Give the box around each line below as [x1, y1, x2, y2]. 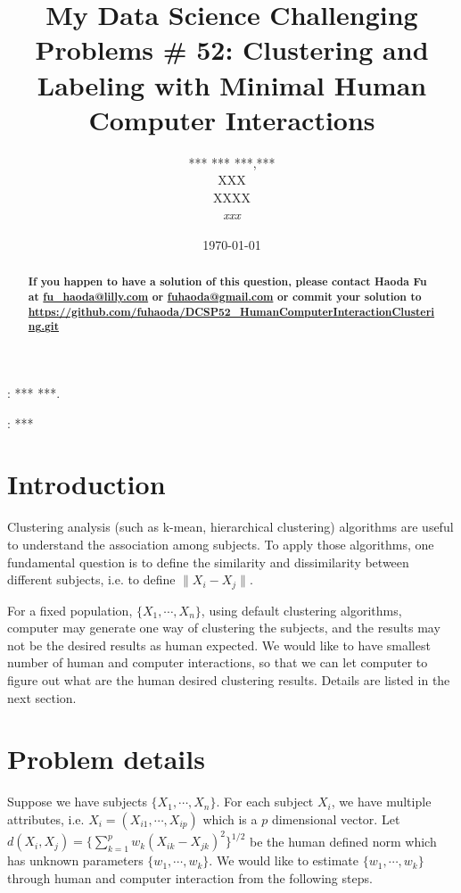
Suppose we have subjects [7, 792, 147, 811]
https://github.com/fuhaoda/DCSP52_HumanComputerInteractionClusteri [28, 303, 435, 319]
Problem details [7, 740, 205, 777]
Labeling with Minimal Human [37, 66, 427, 103]
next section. [7, 688, 77, 707]
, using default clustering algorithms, [201, 600, 402, 619]
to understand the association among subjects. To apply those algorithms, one [7, 534, 434, 553]
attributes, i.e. [7, 809, 85, 828]
